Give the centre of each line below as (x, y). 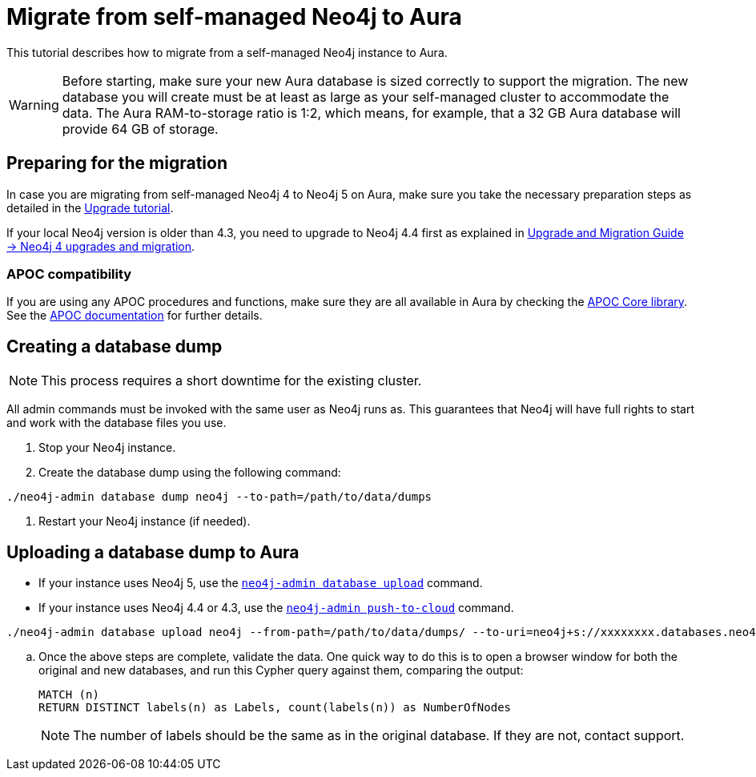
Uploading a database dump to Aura (153, 552)
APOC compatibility (69, 274)
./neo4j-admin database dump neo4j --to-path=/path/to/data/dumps (219, 497)
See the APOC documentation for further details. (135, 316)
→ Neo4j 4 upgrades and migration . (101, 246)
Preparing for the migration (117, 163)
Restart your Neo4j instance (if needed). (145, 521)
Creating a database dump (115, 346)
